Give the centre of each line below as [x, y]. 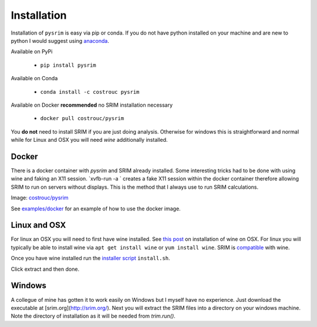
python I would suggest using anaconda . [60, 40]
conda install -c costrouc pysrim [90, 92]
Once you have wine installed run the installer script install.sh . [90, 258]
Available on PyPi [32, 52]
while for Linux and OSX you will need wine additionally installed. [89, 140]
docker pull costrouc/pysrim [82, 118]
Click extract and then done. [45, 269]
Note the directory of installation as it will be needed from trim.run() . [93, 316]
